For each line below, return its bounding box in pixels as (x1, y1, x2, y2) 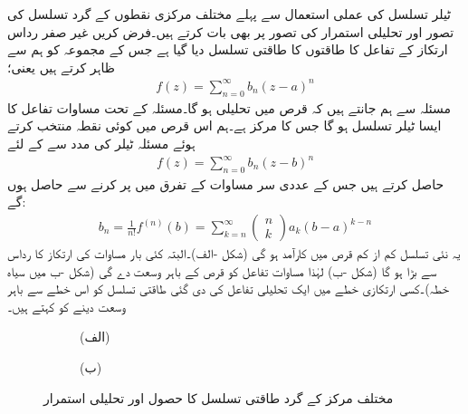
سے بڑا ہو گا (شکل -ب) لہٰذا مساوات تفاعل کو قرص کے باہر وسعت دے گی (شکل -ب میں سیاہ (7, 261, 437, 280)
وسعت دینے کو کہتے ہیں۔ (7, 296, 126, 315)
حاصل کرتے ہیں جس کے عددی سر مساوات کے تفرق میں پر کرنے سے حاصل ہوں (7, 174, 444, 193)
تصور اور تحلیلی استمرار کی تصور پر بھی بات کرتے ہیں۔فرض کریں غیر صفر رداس (7, 22, 454, 41)
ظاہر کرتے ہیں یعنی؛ (7, 57, 115, 76)
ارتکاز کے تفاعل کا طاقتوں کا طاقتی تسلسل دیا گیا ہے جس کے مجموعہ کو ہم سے (7, 40, 448, 59)
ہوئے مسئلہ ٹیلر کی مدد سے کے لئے (7, 133, 196, 152)
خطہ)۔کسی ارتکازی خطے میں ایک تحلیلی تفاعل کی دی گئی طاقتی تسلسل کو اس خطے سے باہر (7, 279, 449, 298)
